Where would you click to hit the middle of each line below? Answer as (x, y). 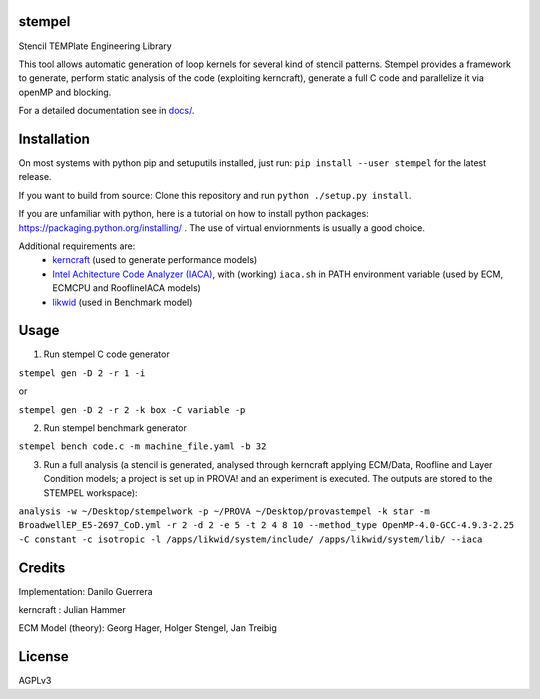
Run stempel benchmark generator (115, 427)
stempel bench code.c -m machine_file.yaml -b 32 (142, 446)
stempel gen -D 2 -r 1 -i (82, 373)
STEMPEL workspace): (91, 492)
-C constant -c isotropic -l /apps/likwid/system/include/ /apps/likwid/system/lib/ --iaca (250, 539)
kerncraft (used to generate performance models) (155, 260)
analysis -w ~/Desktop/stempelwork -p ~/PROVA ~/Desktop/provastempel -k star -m (224, 511)
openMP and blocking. (65, 92)
